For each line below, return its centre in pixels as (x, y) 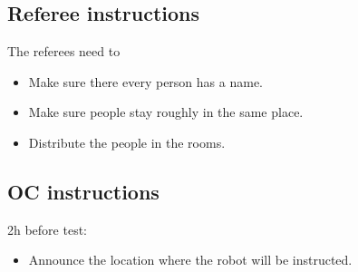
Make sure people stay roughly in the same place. (166, 112)
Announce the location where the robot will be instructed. (190, 260)
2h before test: (48, 229)
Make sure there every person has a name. (145, 81)
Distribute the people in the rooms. (127, 142)
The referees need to (64, 51)
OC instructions (83, 191)
